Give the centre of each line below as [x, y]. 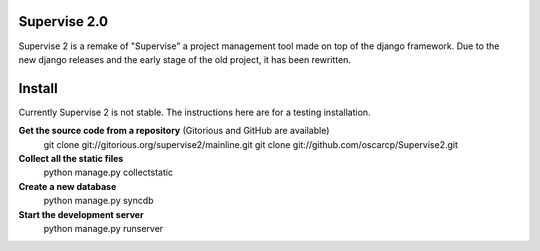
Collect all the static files [71, 158]
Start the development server [81, 214]
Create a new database [67, 186]
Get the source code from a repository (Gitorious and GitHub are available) [174, 131]
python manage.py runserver [103, 228]
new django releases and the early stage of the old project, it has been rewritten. [185, 59]
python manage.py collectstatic [108, 172]
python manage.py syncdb [98, 201]
